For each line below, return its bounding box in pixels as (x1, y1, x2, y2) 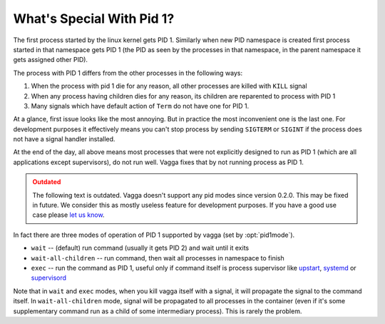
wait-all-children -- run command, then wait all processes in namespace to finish (31, 253, 284, 262)
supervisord (31, 273, 67, 282)
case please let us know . (32, 211, 105, 219)
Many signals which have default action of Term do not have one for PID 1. (31, 101, 250, 110)
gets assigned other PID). (13, 56, 88, 64)
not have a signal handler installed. (13, 135, 115, 143)
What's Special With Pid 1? (13, 11, 175, 26)
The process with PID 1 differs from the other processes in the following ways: (13, 69, 242, 77)
